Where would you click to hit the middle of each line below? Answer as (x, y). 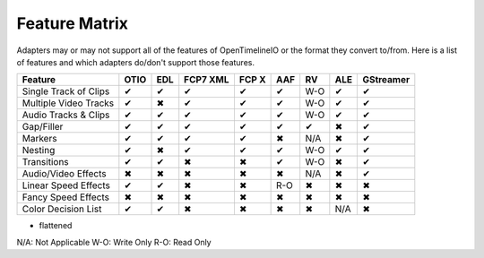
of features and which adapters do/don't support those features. (136, 62)
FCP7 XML (207, 80)
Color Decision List (62, 209)
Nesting (39, 150)
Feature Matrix (73, 23)
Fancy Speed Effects (65, 197)
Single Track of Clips (66, 91)
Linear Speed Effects (66, 185)
